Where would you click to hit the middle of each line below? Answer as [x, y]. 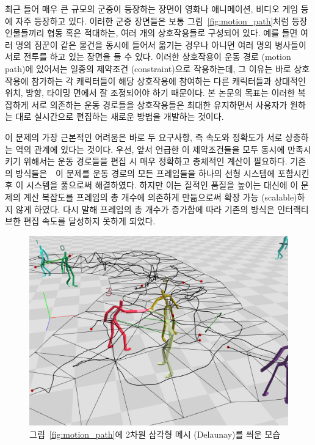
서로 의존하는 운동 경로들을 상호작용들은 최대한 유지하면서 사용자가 [159, 104]
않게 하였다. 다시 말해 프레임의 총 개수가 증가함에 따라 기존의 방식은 [145, 209]
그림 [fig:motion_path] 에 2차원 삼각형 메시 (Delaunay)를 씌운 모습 [155, 434]
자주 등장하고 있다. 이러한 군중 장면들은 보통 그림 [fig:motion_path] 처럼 [152, 20]
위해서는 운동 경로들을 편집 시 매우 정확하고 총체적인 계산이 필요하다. [155, 161]
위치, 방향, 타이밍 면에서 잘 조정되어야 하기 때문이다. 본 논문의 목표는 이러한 [150, 93]
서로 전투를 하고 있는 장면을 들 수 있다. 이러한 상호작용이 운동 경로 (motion [148, 57]
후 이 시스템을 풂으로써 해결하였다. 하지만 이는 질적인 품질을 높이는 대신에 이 [152, 185]
